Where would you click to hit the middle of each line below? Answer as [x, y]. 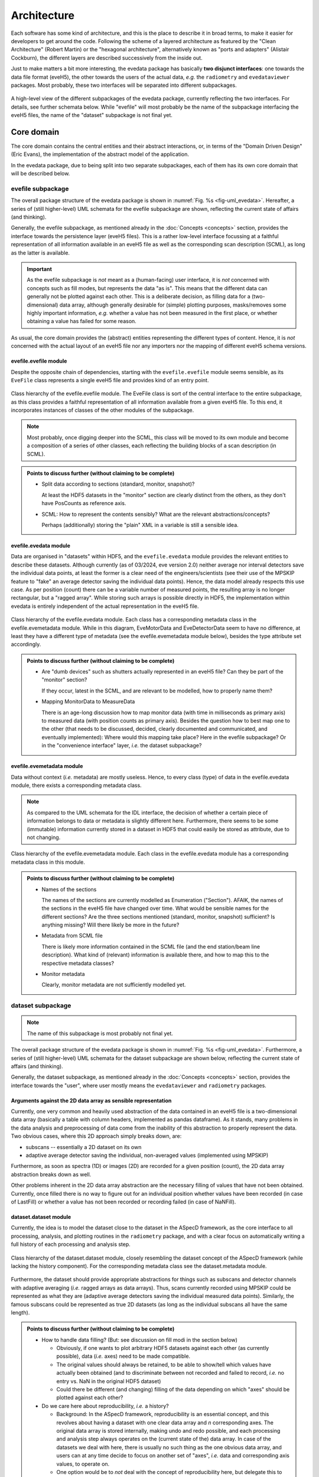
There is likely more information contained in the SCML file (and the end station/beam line [151, 946]
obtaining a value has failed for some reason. [82, 321]
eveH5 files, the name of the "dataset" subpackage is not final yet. [92, 115]
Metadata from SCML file [72, 936]
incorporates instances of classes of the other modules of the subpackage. [102, 410]
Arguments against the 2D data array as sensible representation [91, 1100]
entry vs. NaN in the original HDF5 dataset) [109, 1381]
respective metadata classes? [78, 963]
